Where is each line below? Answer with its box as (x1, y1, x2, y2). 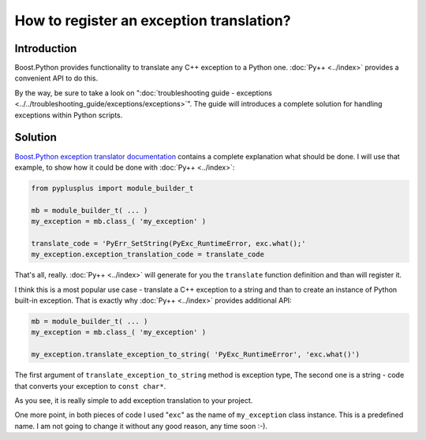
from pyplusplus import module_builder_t (31, 184, 194, 192)
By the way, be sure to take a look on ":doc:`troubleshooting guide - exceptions (14, 88, 272, 98)
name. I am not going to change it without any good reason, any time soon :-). (14, 421, 268, 431)
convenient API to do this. (14, 73, 99, 83)
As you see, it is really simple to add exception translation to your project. (14, 395, 253, 405)
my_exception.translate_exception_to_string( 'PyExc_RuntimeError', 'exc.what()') (31, 350, 361, 359)
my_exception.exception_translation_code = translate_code (31, 250, 264, 259)
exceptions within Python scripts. (14, 110, 123, 120)
